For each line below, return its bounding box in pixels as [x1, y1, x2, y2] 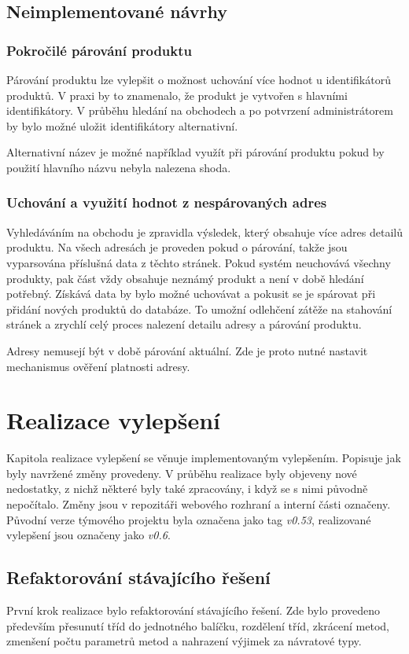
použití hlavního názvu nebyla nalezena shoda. [6, 159, 231, 175]
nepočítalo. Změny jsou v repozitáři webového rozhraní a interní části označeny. [6, 496, 391, 513]
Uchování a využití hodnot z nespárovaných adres [6, 193, 327, 212]
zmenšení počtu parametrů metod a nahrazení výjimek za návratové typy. [6, 633, 362, 649]
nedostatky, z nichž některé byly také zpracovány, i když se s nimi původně [6, 480, 368, 497]
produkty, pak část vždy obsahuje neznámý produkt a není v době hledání [6, 270, 364, 286]
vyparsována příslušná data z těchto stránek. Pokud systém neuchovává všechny [6, 254, 391, 270]
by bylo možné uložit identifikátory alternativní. [6, 117, 238, 134]
